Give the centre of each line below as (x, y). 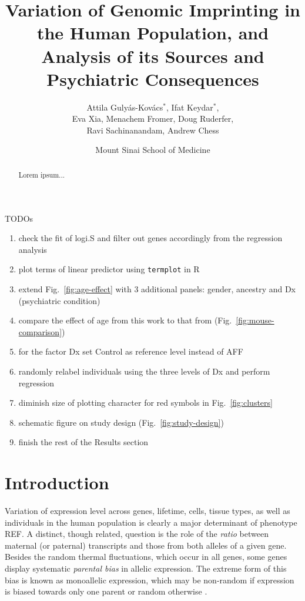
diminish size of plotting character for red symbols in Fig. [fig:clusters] (145, 403)
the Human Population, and (153, 33)
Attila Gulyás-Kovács (125, 107)
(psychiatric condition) (59, 300)
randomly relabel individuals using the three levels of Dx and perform (144, 371)
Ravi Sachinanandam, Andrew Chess (153, 130)
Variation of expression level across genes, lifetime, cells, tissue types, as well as (148, 511)
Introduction (57, 483)
